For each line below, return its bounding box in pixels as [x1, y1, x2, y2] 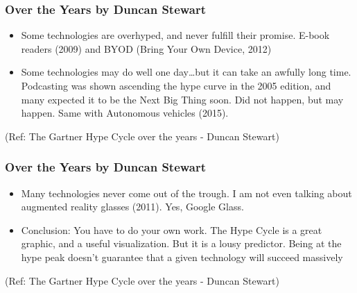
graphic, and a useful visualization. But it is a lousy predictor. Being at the [21, 236, 342, 251]
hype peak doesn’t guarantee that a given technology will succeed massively [21, 249, 343, 264]
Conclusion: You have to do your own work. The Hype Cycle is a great [21, 222, 322, 237]
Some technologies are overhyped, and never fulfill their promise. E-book [21, 28, 330, 42]
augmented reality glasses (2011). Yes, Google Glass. [21, 199, 244, 214]
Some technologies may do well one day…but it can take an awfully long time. [21, 65, 351, 79]
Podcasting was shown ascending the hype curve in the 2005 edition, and [21, 78, 331, 92]
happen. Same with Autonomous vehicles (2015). [21, 106, 229, 120]
